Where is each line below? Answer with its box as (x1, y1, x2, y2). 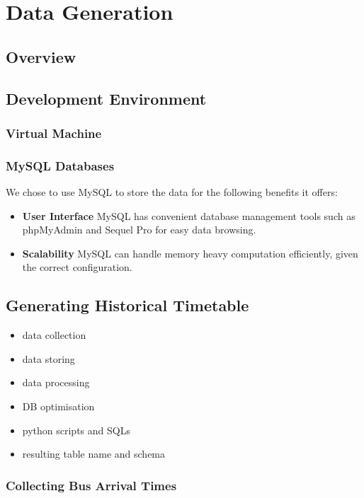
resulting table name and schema (22, 446, 166, 461)
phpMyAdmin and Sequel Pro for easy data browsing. (22, 222, 256, 237)
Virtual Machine (6, 124, 102, 141)
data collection (22, 328, 86, 342)
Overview (6, 45, 76, 67)
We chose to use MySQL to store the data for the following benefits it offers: (6, 185, 338, 199)
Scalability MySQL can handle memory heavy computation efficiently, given (22, 245, 358, 260)
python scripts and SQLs (22, 422, 130, 437)
